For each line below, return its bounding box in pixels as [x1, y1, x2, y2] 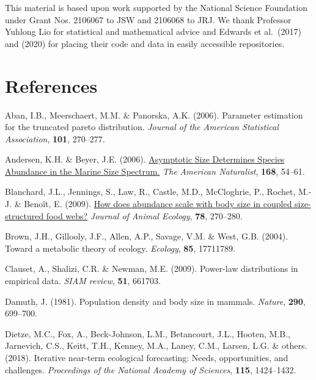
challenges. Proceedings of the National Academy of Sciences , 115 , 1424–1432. [5, 363, 296, 376]
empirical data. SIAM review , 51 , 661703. [5, 274, 161, 287]
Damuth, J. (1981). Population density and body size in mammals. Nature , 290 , [5, 294, 306, 307]
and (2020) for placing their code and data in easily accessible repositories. [5, 37, 285, 49]
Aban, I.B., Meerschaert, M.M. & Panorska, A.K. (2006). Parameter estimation [5, 108, 303, 121]
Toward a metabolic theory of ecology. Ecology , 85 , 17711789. [5, 241, 235, 254]
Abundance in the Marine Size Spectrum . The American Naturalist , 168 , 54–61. [5, 164, 305, 177]
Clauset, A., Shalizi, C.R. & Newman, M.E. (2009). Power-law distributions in [5, 262, 298, 275]
